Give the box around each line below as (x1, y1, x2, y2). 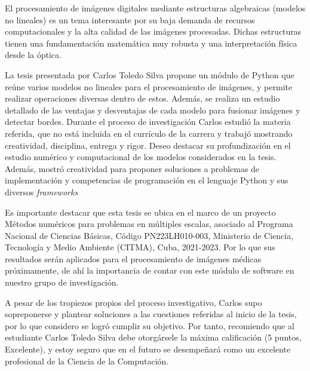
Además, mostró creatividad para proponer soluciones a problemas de (5, 162, 260, 174)
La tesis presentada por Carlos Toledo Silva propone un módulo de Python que (5, 68, 294, 81)
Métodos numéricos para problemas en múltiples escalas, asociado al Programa (5, 217, 293, 230)
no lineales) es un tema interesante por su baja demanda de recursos (5, 13, 255, 26)
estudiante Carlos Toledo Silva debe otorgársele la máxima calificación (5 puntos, (5, 331, 302, 344)
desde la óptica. (5, 48, 62, 61)
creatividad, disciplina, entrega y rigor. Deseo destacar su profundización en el (5, 139, 291, 151)
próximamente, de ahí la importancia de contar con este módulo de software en (5, 264, 294, 277)
